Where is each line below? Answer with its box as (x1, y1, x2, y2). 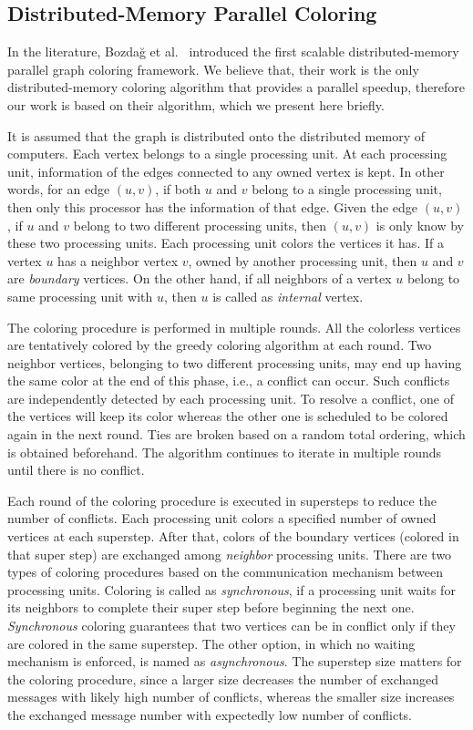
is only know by (375, 215, 464, 234)
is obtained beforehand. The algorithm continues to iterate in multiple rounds (7, 442, 442, 461)
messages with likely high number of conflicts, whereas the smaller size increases (7, 687, 455, 706)
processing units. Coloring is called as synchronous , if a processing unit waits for (7, 580, 456, 599)
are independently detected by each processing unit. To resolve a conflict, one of (7, 388, 454, 407)
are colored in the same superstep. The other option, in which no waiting (7, 633, 416, 653)
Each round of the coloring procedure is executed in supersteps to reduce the (7, 490, 437, 509)
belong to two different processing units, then (73, 215, 326, 234)
